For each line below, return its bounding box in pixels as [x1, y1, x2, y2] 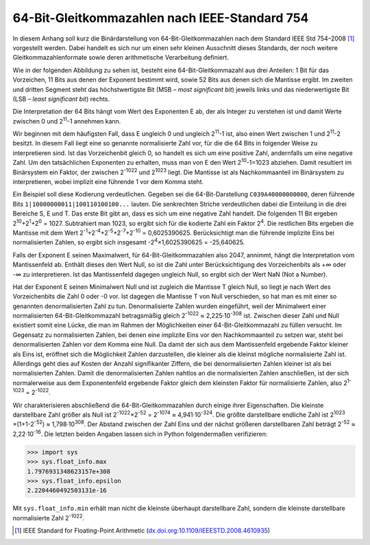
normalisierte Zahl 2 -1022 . [12, 513, 85, 522]
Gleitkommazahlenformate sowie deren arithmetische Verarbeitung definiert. [12, 54, 230, 62]
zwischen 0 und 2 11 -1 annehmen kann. [12, 116, 121, 125]
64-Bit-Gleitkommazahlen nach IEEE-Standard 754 [12, 10, 309, 25]
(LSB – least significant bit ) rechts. [12, 95, 110, 103]
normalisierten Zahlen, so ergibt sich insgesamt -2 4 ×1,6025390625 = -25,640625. [12, 237, 245, 246]
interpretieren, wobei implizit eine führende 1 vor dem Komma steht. [12, 178, 204, 186]
